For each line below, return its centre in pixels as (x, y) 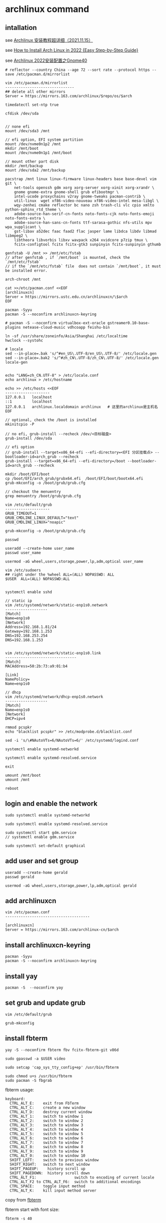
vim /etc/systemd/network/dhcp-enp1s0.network (54, 697)
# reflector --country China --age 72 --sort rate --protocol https (78, 70)
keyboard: (15, 1099)
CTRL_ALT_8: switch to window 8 (46, 1147)
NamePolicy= (17, 679)
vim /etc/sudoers (23, 570)
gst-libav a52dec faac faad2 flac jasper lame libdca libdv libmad (85, 231)
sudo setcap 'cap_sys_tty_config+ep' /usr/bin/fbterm (62, 1067)
